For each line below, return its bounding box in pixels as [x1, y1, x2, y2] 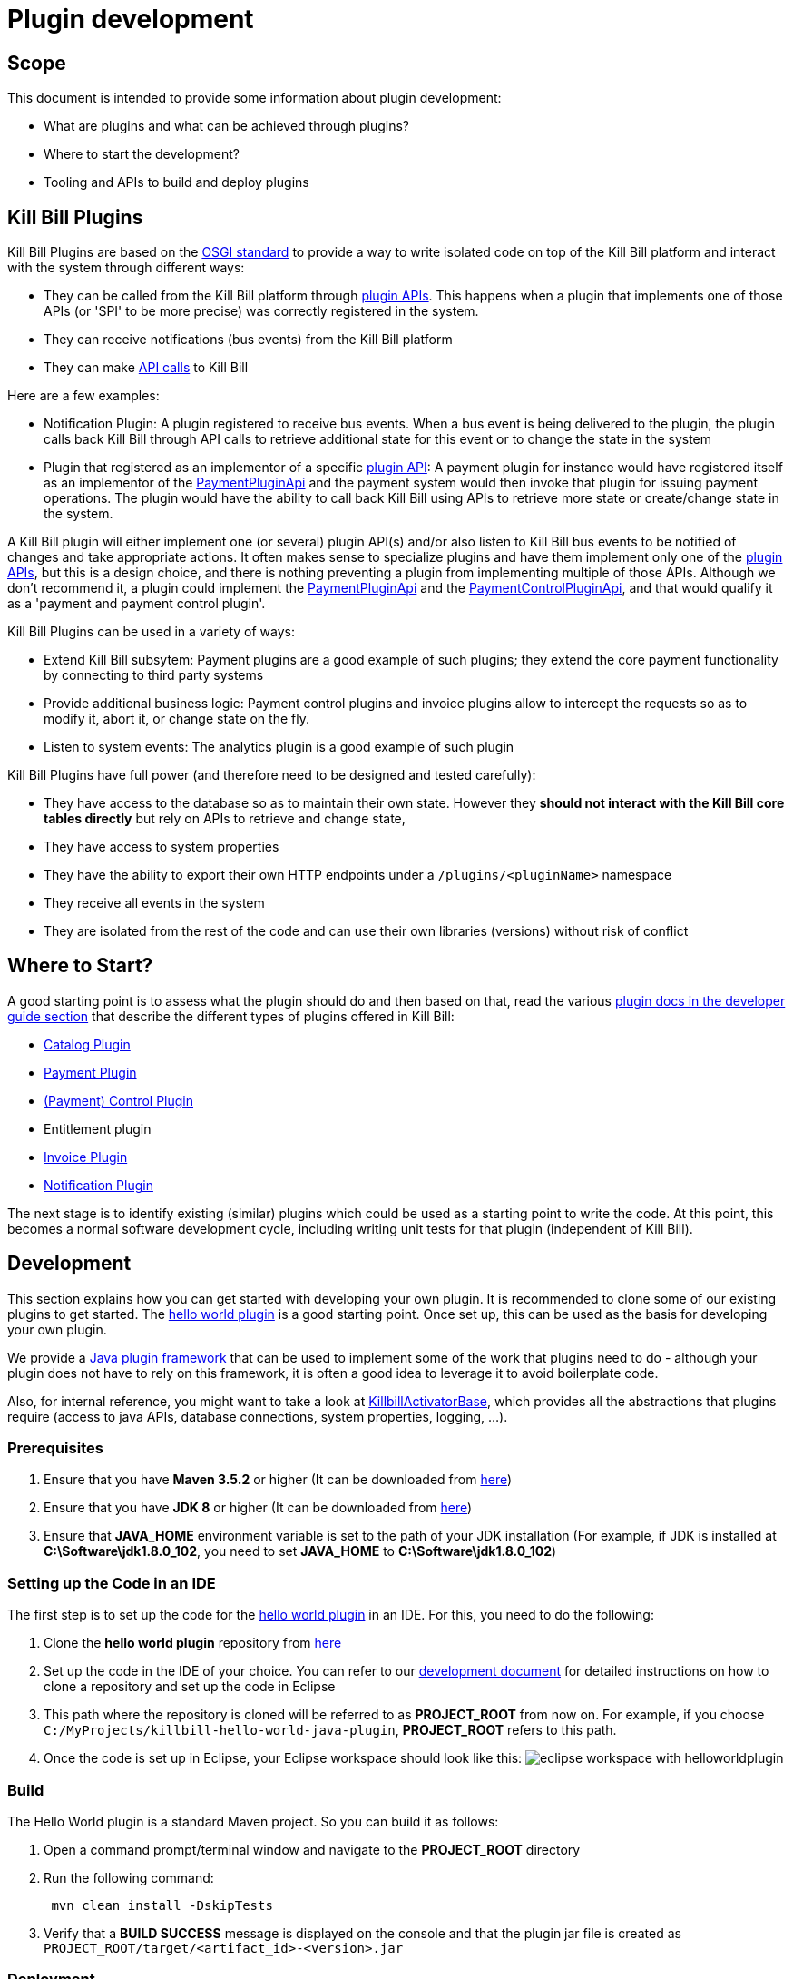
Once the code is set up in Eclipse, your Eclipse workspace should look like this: [44, 1750, 523, 1767]
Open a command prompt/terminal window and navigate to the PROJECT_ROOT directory [44, 1841, 581, 1857]
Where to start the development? [44, 146, 240, 162]
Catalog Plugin [44, 1036, 131, 1052]
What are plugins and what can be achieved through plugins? [44, 118, 409, 134]
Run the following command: [44, 1869, 214, 1885]
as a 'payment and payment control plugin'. [7, 596, 266, 612]
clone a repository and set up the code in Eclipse [44, 1679, 336, 1695]
